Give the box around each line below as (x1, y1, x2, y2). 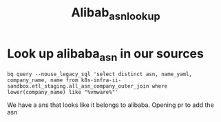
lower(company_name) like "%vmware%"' (7, 89, 118, 96)
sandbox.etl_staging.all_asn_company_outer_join (7, 83, 149, 90)
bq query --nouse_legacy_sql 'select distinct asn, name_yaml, (7, 71, 193, 78)
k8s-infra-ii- (81, 77, 122, 84)
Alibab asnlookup (71, 5, 160, 23)
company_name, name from (7, 77, 78, 84)
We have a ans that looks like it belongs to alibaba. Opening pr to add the (7, 101, 215, 109)
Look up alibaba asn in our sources (7, 46, 204, 64)
